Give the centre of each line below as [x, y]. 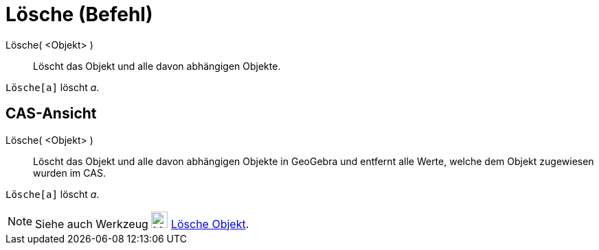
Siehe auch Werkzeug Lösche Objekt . [142, 224]
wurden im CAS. [69, 173]
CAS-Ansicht [51, 114]
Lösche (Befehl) [79, 14]
